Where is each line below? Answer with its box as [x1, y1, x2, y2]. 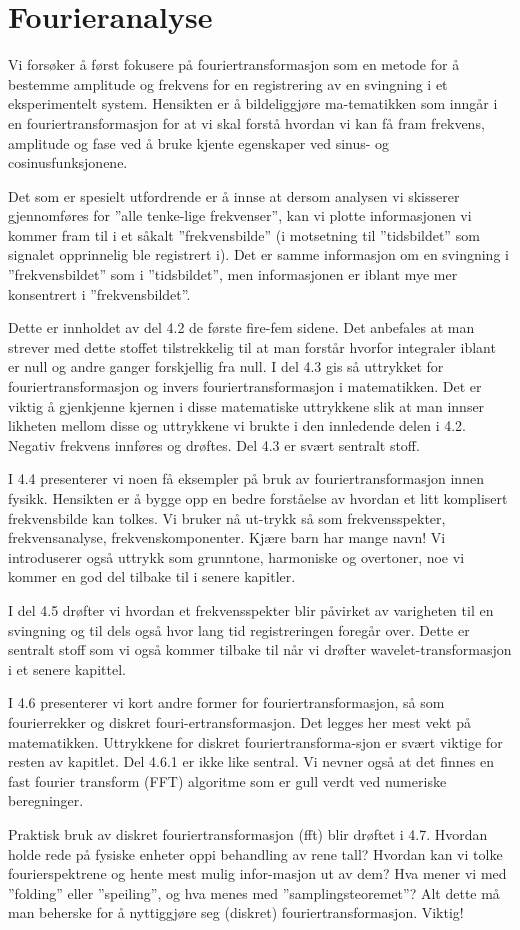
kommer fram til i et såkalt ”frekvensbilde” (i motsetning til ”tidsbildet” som [8, 224, 480, 245]
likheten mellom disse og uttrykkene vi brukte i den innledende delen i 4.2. [8, 415, 466, 436]
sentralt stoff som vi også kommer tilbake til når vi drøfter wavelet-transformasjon [8, 639, 512, 660]
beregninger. [8, 790, 84, 811]
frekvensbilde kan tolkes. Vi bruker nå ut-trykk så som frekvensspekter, [8, 507, 446, 528]
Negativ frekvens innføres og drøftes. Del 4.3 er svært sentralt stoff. [8, 434, 420, 455]
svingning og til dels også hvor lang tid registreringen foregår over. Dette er [8, 619, 470, 640]
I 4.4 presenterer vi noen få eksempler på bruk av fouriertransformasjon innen [8, 468, 484, 489]
